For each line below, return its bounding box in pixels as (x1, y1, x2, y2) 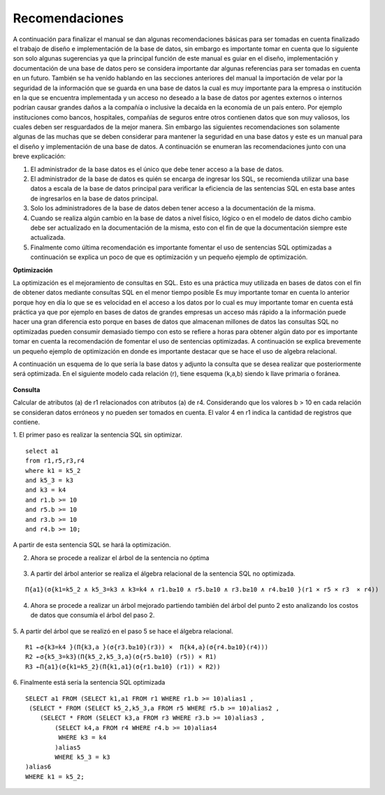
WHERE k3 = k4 (58, 734, 107, 742)
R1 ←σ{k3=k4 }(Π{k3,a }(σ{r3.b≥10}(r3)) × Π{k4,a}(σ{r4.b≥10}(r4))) (25, 643, 269, 651)
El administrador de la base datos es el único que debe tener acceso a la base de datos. (30, 165, 284, 173)
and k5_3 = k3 (25, 476, 73, 484)
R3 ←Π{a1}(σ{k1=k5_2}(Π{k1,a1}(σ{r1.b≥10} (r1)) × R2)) (25, 662, 221, 671)
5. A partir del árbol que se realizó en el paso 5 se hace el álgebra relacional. (13, 627, 233, 635)
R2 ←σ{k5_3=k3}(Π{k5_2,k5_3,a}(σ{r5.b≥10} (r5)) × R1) (25, 653, 217, 661)
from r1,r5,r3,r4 (25, 457, 85, 465)
